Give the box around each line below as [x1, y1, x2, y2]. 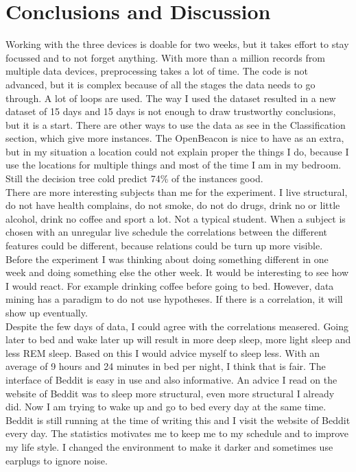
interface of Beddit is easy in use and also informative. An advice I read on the [5, 372, 337, 386]
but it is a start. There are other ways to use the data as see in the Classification [5, 117, 346, 132]
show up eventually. [5, 306, 88, 319]
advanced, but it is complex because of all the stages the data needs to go [5, 77, 316, 91]
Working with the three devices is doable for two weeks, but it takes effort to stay [5, 37, 349, 51]
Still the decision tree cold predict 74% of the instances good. [5, 171, 263, 186]
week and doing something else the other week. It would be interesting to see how [5, 265, 349, 280]
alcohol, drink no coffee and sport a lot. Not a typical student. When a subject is [5, 211, 346, 225]
